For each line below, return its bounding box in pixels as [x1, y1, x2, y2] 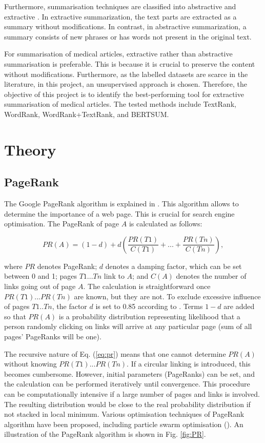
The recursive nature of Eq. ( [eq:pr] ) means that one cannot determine [4, 348, 226, 359]
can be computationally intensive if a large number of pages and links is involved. [4, 389, 260, 399]
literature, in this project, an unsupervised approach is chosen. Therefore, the [4, 79, 247, 89]
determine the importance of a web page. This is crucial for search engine [4, 208, 235, 219]
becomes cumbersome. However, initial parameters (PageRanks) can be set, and [4, 368, 255, 379]
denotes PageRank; [37, 260, 97, 271]
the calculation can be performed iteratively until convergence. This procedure [4, 378, 250, 389]
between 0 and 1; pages [4, 271, 77, 281]
